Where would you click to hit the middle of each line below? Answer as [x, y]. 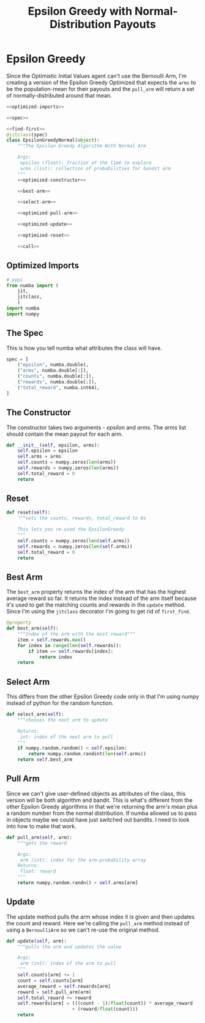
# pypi [15, 280]
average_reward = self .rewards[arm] [64, 986]
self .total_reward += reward [54, 998]
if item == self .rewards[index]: [71, 651]
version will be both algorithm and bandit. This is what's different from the [99, 800]
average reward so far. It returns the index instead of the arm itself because [102, 598]
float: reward [38, 871]
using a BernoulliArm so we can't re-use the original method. [83, 930]
